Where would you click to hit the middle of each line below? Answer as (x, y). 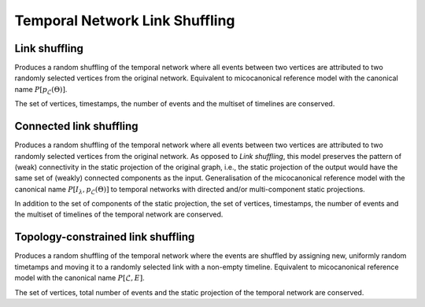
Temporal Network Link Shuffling (125, 20)
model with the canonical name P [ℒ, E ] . (79, 278)
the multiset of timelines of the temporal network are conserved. (119, 215)
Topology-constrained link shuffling (105, 237)
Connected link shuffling (76, 126)
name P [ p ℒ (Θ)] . (41, 90)
